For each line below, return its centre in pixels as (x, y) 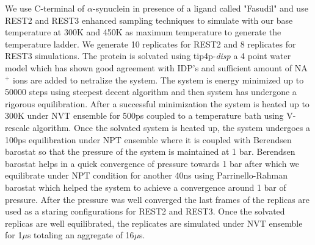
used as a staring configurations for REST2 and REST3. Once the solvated (145, 211)
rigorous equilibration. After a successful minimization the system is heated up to (157, 103)
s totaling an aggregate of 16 (81, 235)
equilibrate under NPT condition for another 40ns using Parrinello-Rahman (147, 175)
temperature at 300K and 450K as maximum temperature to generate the (143, 32)
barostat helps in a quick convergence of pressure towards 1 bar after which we (152, 163)
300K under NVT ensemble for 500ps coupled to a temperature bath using (144, 115)
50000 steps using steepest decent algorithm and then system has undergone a (151, 92)
